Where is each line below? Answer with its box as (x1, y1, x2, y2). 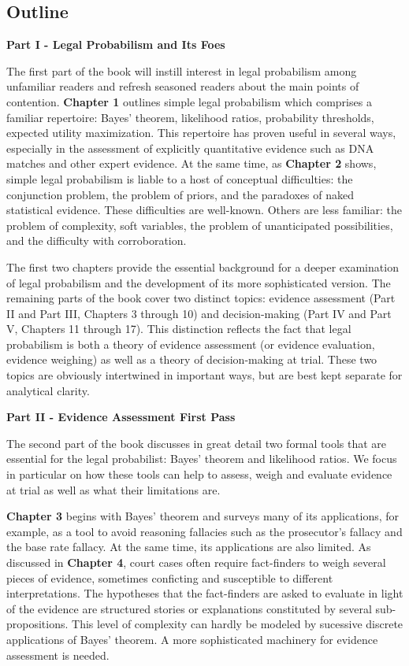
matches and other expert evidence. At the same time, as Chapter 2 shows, (6, 155, 377, 172)
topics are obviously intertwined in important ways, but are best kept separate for (6, 367, 403, 383)
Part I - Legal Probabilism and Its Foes (6, 36, 225, 53)
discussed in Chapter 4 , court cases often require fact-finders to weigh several (6, 554, 386, 571)
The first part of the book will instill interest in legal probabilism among (6, 62, 357, 79)
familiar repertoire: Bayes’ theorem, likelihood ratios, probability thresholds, (6, 109, 374, 125)
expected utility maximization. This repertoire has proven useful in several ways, (6, 124, 396, 141)
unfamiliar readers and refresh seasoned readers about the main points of (6, 78, 359, 94)
